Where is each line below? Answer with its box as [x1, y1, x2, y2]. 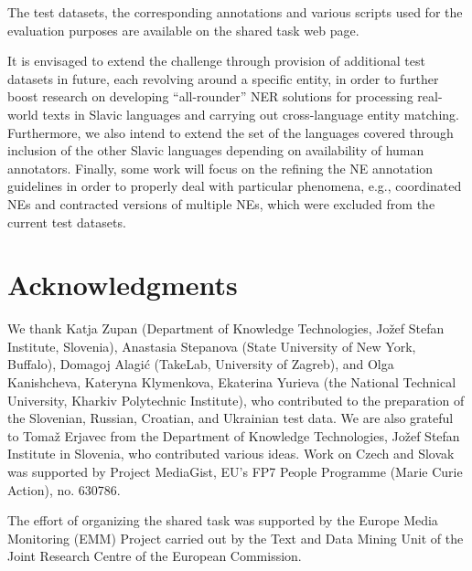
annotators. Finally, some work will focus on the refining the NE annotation [7, 158, 434, 177]
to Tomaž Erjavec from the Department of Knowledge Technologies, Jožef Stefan [7, 426, 460, 445]
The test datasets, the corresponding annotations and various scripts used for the [7, 3, 463, 21]
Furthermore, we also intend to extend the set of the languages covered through [7, 122, 454, 142]
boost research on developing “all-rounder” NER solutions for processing [7, 87, 413, 106]
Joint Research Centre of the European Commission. [7, 546, 302, 566]
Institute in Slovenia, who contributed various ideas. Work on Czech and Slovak [7, 444, 455, 463]
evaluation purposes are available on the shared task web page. [7, 20, 359, 39]
